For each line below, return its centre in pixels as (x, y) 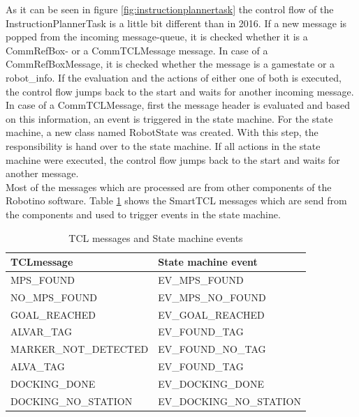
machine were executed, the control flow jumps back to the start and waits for (173, 159)
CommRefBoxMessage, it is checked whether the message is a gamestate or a (170, 64)
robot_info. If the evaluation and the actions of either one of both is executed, (174, 77)
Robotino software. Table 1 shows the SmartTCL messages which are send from (176, 200)
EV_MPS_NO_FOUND (212, 297)
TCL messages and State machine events (156, 237)
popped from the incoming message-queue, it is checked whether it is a (157, 37)
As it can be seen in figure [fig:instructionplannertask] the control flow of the (170, 9)
